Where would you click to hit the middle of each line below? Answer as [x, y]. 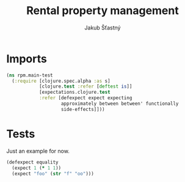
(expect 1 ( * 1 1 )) [37, 168]
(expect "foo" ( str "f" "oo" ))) [53, 173]
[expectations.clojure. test [75, 93]
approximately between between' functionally [120, 104]
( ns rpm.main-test [30, 75]
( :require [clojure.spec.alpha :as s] [61, 81]
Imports [27, 59]
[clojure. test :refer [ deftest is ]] [85, 86]
